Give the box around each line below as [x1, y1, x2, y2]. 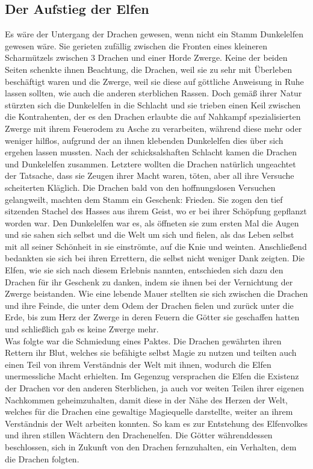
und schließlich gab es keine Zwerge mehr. [5, 323, 159, 335]
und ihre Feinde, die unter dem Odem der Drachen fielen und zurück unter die [5, 299, 294, 311]
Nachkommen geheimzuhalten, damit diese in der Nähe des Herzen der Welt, [5, 393, 288, 406]
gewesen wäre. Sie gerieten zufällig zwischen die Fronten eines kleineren [5, 39, 268, 52]
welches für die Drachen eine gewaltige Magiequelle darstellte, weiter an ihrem [5, 405, 293, 418]
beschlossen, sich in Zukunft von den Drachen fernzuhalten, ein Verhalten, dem [5, 440, 297, 453]
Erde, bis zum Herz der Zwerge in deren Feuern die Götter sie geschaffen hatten [5, 311, 300, 323]
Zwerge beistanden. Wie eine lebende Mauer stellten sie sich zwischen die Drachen [5, 287, 308, 300]
